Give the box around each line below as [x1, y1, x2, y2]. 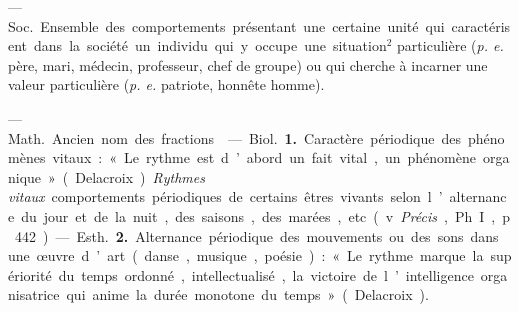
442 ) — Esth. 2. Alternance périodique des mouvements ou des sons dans [14, 225, 499, 246]
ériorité [8, 264, 52, 285]
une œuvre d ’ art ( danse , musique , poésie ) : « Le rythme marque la [8, 245, 484, 266]
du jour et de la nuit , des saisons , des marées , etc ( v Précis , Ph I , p [21, 205, 510, 226]
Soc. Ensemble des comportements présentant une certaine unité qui [8, 15, 445, 36]
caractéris [451, 15, 511, 36]
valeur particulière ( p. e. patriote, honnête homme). [8, 74, 325, 95]
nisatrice [8, 284, 60, 305]
